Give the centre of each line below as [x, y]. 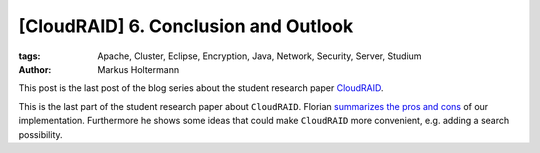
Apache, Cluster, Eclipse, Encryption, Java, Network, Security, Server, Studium [259, 56]
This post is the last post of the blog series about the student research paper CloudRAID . [201, 88]
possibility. [41, 134]
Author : [35, 69]
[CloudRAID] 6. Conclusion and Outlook [186, 26]
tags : [29, 56]
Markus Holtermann [138, 69]
